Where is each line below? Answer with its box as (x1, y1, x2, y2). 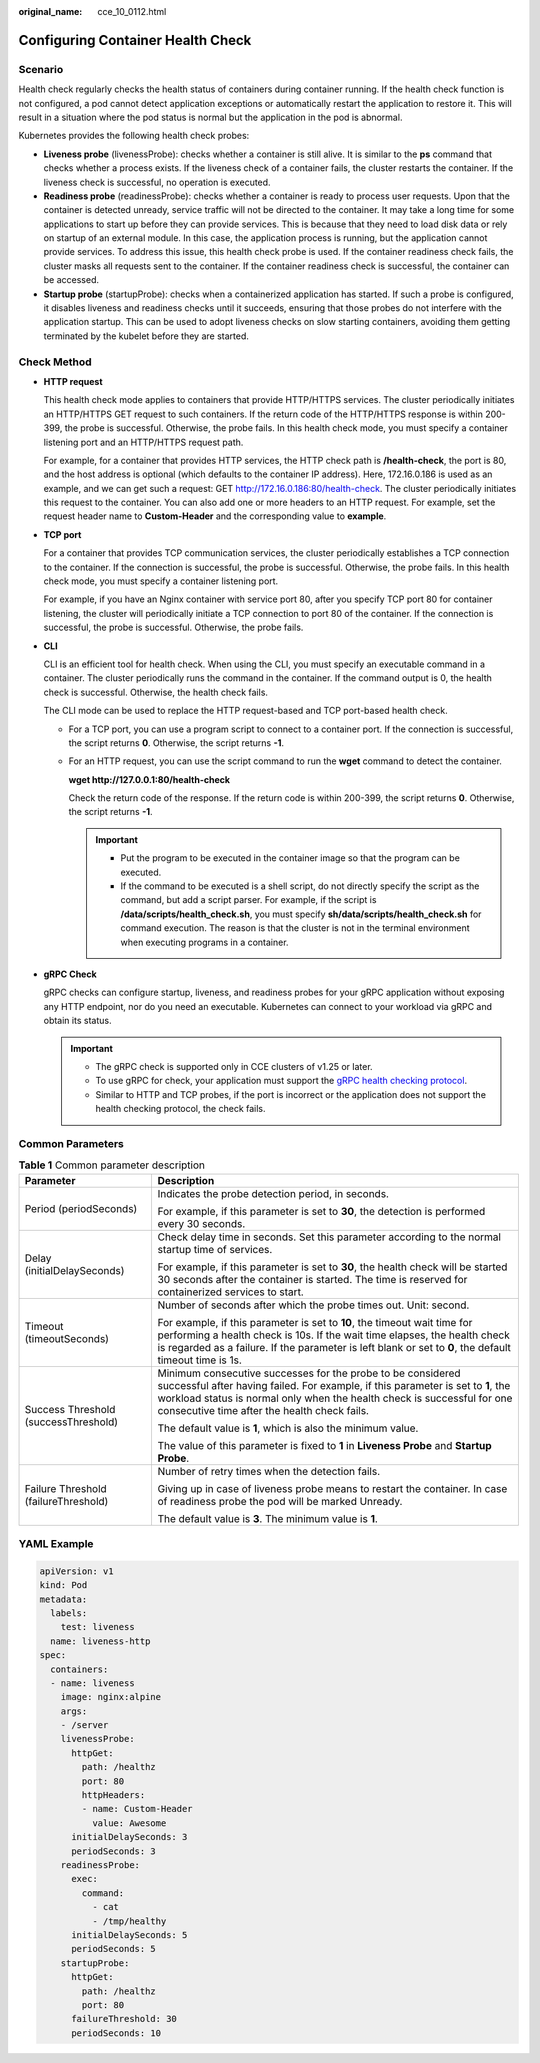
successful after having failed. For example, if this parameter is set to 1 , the (157, 1378, 511, 1392)
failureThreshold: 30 (71, 2013, 177, 2025)
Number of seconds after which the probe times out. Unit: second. (157, 1298, 470, 1312)
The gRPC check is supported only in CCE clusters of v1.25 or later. (95, 1060, 374, 1072)
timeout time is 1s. (157, 1353, 242, 1367)
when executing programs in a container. (120, 936, 289, 948)
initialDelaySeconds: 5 (71, 1929, 188, 1940)
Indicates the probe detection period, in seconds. (157, 1186, 390, 1200)
